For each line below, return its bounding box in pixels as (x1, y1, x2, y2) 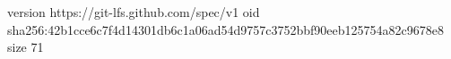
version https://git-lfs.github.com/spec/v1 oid (7, 3, 260, 21)
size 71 (7, 38, 44, 56)
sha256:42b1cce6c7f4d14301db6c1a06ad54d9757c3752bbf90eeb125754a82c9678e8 (7, 20, 444, 38)
